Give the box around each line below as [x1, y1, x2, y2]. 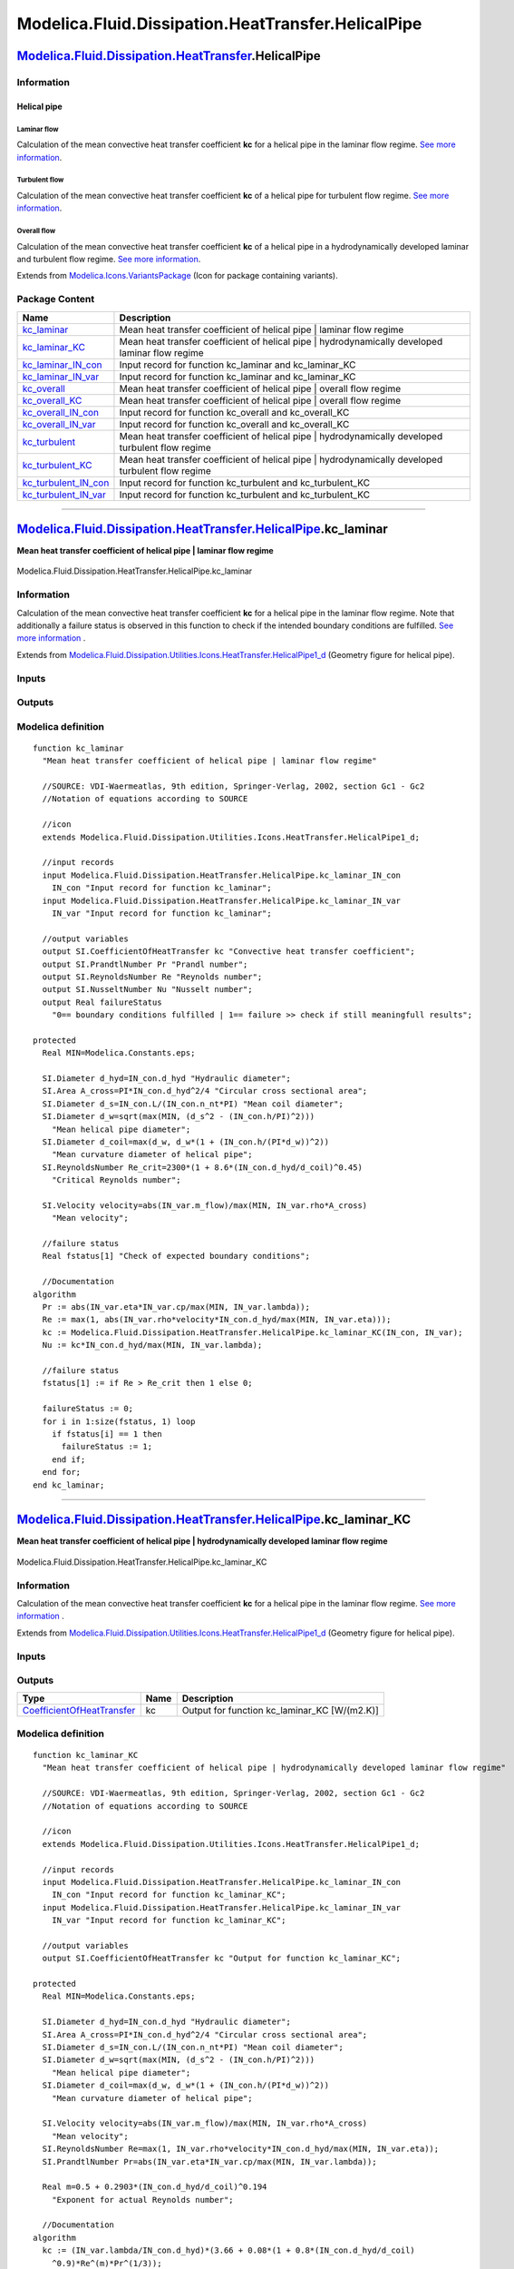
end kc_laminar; [33, 1479, 105, 1490]
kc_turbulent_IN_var [22, 488, 106, 501]
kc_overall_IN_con [22, 406, 100, 418]
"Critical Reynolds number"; [51, 1175, 181, 1185]
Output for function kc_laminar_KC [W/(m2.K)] [181, 1704, 380, 1717]
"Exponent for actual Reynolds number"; [51, 2195, 235, 2205]
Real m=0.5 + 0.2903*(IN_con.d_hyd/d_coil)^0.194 [42, 2182, 267, 2192]
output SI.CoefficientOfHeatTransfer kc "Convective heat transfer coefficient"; [42, 947, 416, 957]
